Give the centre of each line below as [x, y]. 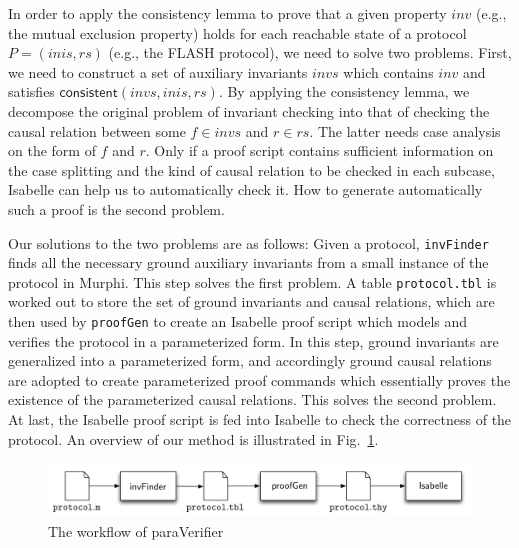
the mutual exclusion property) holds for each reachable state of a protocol [237, 32]
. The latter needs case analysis [405, 130]
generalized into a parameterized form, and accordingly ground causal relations [250, 360]
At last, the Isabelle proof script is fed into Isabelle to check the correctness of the [260, 419]
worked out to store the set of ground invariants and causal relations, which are [251, 301]
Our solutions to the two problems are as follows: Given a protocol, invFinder [248, 242]
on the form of [52, 150]
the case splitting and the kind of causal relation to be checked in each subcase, [251, 169]
